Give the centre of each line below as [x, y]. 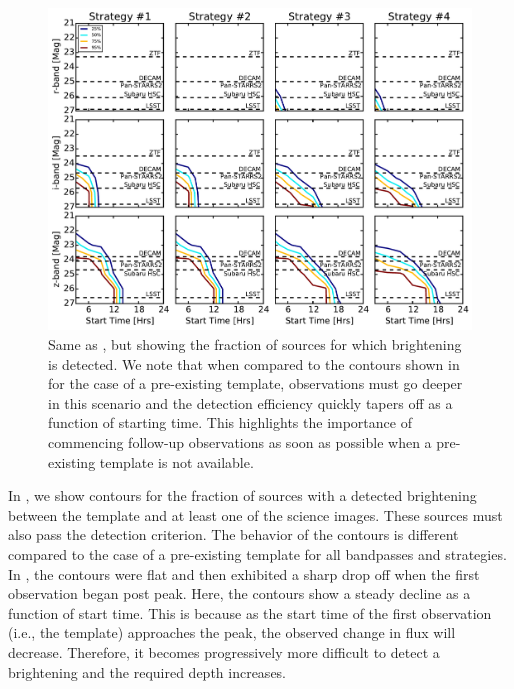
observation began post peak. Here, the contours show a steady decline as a [239, 593]
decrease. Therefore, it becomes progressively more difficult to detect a [224, 651]
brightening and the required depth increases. [147, 671]
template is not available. [176, 461]
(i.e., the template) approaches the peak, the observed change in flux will [232, 632]
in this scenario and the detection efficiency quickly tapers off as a [250, 402]
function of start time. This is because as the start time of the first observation [250, 612]
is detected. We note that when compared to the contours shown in [254, 363]
